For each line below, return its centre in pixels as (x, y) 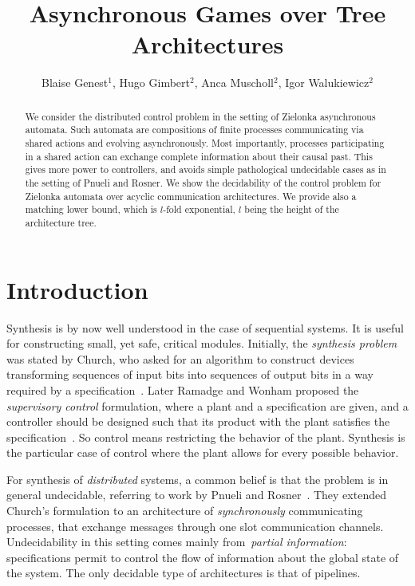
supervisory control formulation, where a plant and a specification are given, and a (207, 405)
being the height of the (292, 209)
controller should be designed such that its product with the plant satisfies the (198, 421)
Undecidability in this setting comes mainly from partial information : (177, 542)
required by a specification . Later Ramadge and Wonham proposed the (183, 389)
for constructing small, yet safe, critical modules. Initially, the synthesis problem (202, 343)
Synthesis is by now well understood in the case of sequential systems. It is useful (205, 327)
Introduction (77, 289)
